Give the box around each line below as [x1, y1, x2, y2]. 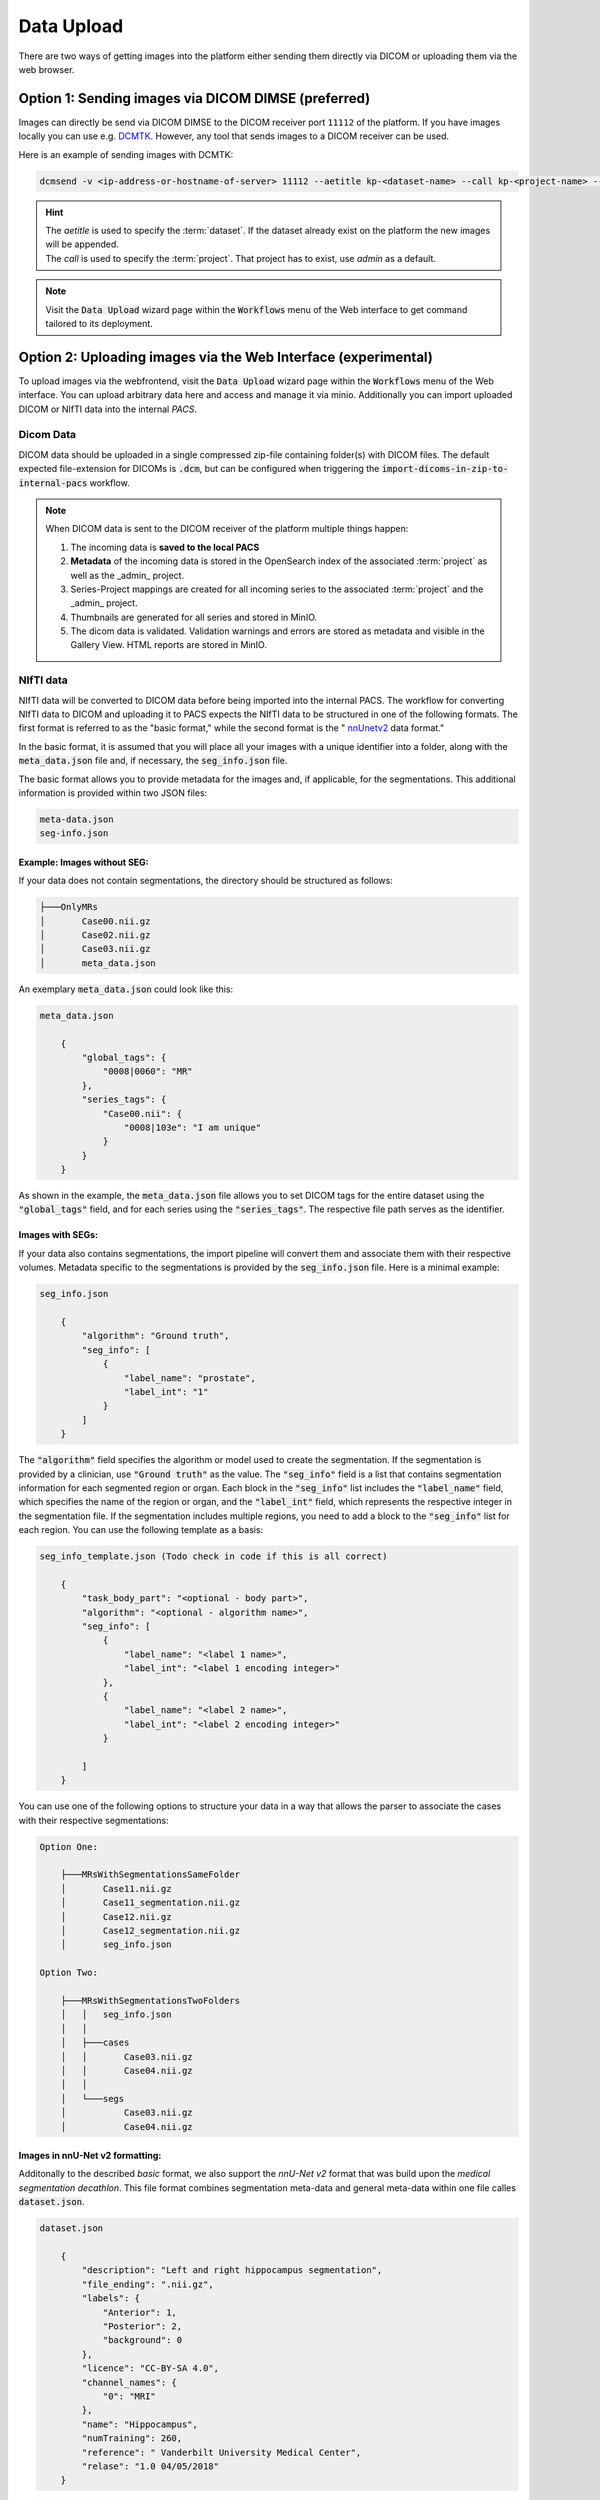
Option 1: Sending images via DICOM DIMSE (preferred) [18, 90, 371, 107]
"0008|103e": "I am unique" [123, 1121, 262, 1133]
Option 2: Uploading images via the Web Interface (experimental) [18, 348, 434, 365]
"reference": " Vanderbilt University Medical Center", [81, 2446, 362, 2458]
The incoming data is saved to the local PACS [70, 541, 260, 553]
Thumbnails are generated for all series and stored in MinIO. [70, 611, 318, 623]
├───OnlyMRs [39, 901, 99, 913]
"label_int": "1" [123, 1386, 209, 1397]
